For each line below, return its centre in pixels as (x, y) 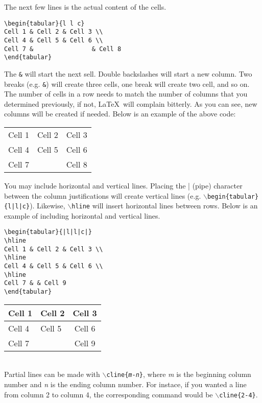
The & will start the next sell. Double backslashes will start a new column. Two (128, 73)
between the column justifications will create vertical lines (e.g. (103, 195)
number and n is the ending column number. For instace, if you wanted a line (125, 384)
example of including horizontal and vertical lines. (82, 215)
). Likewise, (47, 206)
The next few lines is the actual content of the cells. (85, 7)
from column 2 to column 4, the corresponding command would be (109, 394)
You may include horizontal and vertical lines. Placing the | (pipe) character (123, 185)
